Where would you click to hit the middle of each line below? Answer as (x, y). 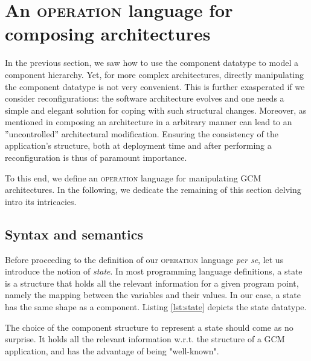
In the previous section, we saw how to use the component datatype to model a (152, 63)
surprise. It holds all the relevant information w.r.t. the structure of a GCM (145, 339)
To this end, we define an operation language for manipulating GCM (133, 177)
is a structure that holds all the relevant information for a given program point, (152, 283)
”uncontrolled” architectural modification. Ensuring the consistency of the (142, 133)
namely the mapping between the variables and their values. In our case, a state (153, 295)
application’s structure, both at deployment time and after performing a (138, 145)
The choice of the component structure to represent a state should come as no (149, 327)
